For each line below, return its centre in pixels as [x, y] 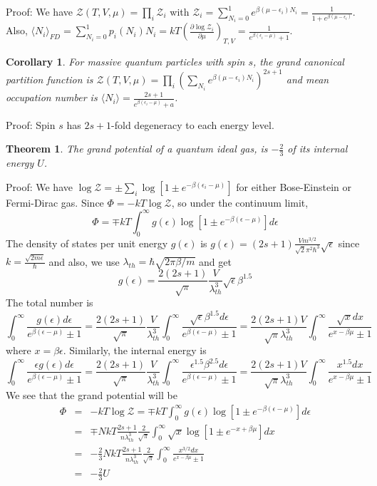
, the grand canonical [298, 62]
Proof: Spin [31, 124]
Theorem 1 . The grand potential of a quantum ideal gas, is [137, 149]
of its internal [317, 149]
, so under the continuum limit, [240, 202]
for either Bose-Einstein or [294, 186]
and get [215, 261]
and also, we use [84, 261]
